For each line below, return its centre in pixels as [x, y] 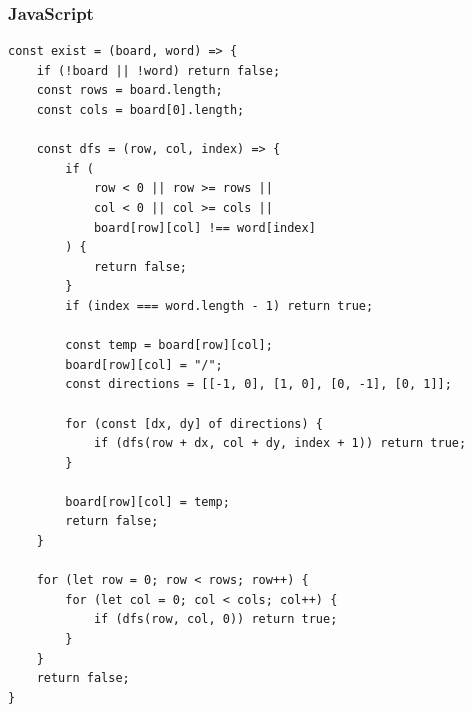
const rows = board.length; [129, 90]
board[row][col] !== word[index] [204, 227]
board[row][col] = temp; [147, 501]
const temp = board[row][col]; [169, 345]
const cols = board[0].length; [140, 110]
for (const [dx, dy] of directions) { [194, 423]
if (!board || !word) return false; [158, 70]
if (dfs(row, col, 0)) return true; [215, 619]
